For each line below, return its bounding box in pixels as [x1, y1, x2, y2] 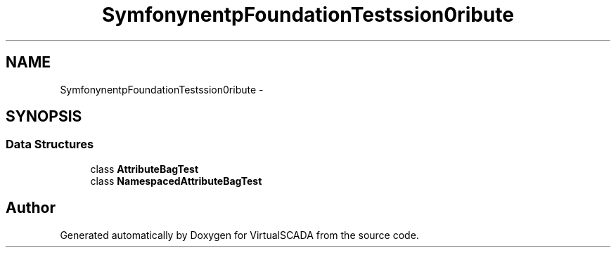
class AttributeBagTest [90, 162, 199, 175]
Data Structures [6, 137, 94, 152]
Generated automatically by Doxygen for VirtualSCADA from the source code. [60, 228, 419, 241]
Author [6, 199, 56, 217]
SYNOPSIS [6, 108, 82, 126]
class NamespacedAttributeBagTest [90, 174, 262, 187]
